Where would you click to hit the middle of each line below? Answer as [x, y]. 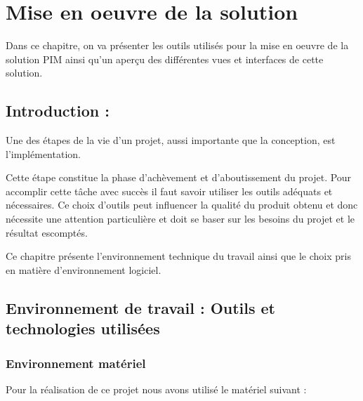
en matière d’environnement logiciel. [84, 269]
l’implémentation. [43, 153]
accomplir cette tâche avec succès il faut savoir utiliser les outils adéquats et [169, 191]
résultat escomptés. [47, 232]
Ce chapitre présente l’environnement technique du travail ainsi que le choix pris [178, 256]
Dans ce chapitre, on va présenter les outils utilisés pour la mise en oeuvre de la [177, 45]
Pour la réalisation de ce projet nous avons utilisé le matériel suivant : [156, 389]
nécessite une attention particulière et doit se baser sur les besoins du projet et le [180, 219]
